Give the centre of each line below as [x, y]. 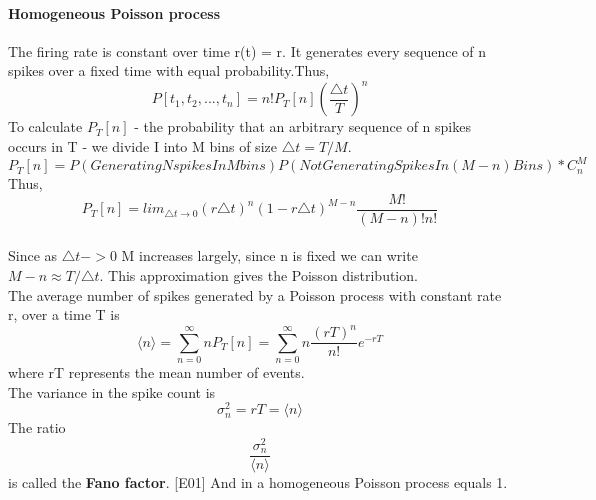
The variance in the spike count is [112, 391]
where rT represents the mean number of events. [156, 372]
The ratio [37, 427]
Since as [33, 255]
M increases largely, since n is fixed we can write [269, 255]
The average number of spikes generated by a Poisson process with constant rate [255, 294]
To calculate [45, 126]
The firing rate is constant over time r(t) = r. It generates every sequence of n [247, 50]
